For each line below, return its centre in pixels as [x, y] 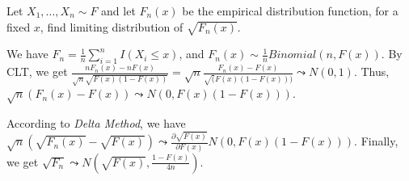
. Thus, [371, 72]
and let [118, 11]
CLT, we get [37, 72]
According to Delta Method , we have [96, 122]
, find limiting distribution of [112, 26]
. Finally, [376, 141]
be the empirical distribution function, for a [290, 11]
